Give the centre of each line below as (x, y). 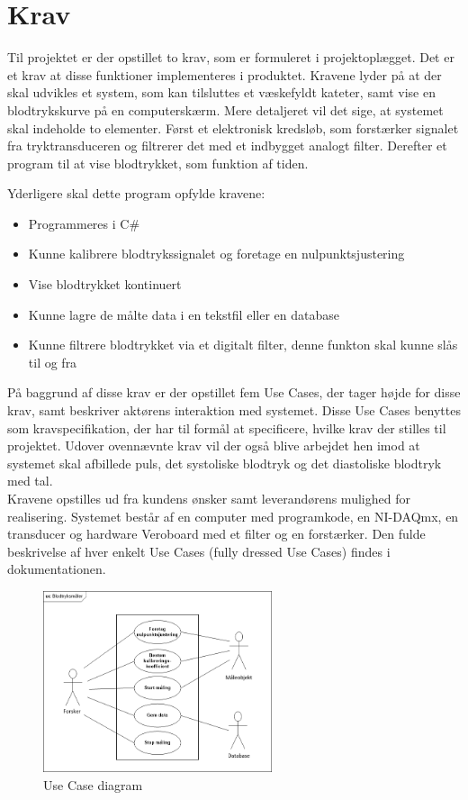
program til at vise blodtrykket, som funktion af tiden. (158, 163)
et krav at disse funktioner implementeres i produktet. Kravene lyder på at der (225, 74)
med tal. (30, 481)
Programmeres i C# (84, 223)
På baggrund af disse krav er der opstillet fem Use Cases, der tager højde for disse (234, 392)
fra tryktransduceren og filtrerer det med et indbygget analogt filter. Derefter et (227, 145)
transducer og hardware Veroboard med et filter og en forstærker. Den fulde (216, 534)
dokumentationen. (57, 569)
